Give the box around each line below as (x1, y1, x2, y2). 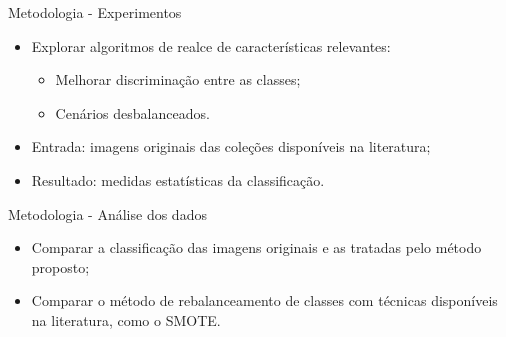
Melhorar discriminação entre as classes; (55, 69, 301, 90)
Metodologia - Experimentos (8, 2, 182, 22)
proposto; (31, 256, 90, 277)
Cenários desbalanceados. (55, 102, 210, 123)
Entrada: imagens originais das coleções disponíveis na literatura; (31, 136, 431, 157)
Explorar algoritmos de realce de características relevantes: (31, 35, 391, 56)
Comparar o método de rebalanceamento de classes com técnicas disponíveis (31, 290, 498, 311)
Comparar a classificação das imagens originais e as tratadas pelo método (31, 237, 482, 258)
